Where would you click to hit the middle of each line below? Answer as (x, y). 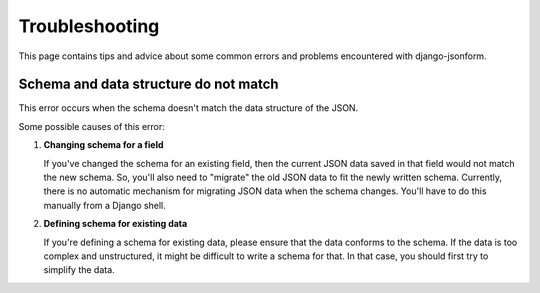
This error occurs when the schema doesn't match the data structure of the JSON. (188, 108)
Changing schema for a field (103, 145)
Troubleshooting (89, 26)
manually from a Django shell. (104, 205)
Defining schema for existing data (115, 224)
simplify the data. (79, 270)
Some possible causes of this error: (91, 126)
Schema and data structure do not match (148, 84)
